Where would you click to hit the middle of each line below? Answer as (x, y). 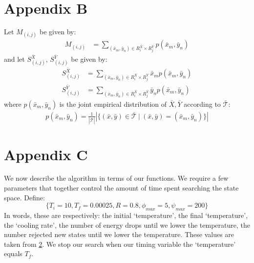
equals (13, 253)
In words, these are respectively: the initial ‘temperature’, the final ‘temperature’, (126, 215)
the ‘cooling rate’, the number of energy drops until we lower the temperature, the (127, 225)
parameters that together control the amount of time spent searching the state (121, 187)
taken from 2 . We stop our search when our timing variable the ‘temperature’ (120, 244)
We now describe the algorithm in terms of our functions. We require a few (116, 178)
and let (14, 59)
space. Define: (24, 197)
